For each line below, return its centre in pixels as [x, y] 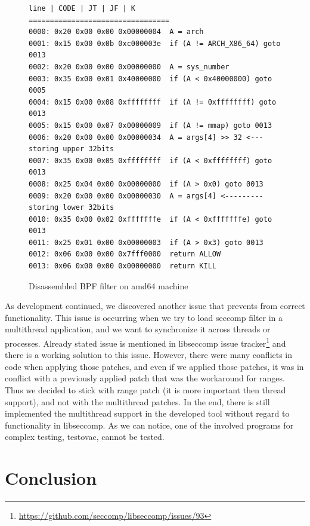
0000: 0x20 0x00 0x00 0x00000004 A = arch [116, 32]
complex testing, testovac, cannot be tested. [85, 437]
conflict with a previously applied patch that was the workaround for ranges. [145, 378]
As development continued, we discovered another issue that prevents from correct [155, 306]
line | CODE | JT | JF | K [82, 8]
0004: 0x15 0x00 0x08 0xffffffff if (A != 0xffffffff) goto [153, 102]
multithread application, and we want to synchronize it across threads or [138, 329]
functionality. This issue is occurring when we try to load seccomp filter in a [144, 317]
